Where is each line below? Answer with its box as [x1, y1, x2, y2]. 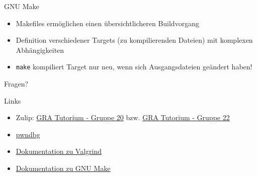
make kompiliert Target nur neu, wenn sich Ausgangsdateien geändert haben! [16, 61, 252, 72]
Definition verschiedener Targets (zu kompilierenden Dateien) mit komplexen [16, 35, 253, 45]
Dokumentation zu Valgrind [16, 146, 102, 156]
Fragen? [4, 78, 29, 89]
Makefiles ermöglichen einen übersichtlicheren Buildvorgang [16, 18, 199, 28]
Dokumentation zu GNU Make [16, 163, 111, 173]
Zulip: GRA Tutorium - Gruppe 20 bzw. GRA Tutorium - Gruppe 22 [16, 112, 230, 123]
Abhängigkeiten [16, 44, 64, 55]
